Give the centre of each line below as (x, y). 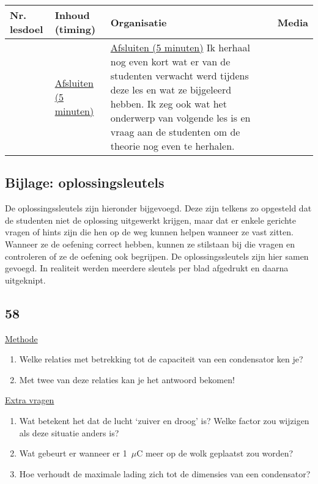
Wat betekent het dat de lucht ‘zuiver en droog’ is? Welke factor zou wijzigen (164, 420)
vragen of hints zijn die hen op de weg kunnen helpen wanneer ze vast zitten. (149, 232)
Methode (21, 338)
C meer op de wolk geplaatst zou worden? (215, 453)
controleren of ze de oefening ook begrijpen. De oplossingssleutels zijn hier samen (157, 256)
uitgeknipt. (25, 280)
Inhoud (72, 15)
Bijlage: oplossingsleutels (85, 182)
